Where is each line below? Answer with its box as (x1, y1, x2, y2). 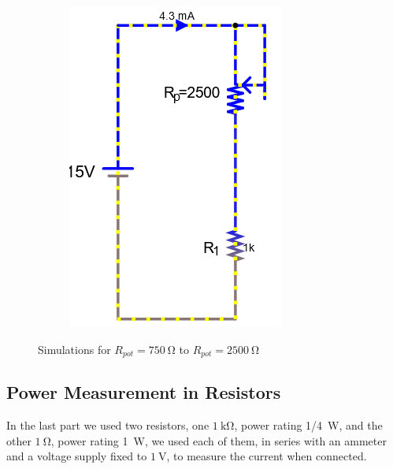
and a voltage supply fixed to (6, 448, 147, 464)
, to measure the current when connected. (166, 448, 367, 464)
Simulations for (38, 341, 111, 357)
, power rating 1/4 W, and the (234, 417, 383, 434)
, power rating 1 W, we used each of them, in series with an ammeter (50, 432, 387, 449)
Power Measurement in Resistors (6, 380, 281, 404)
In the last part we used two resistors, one (6, 417, 209, 434)
